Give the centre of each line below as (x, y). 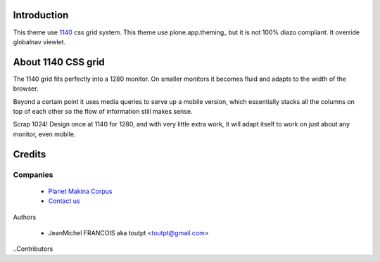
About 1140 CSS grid (59, 62)
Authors (25, 217)
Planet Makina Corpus (80, 191)
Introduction (41, 15)
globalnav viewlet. (39, 41)
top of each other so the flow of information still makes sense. (103, 111)
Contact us (64, 201)
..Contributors (33, 249)
